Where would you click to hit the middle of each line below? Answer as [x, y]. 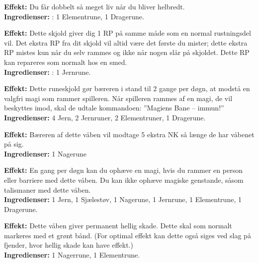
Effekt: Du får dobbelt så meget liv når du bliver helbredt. [94, 6]
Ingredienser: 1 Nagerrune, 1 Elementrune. [72, 255]
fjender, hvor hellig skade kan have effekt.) [69, 245]
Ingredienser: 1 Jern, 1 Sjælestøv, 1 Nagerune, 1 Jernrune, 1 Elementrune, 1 [123, 199]
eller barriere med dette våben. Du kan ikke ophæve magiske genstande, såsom [124, 180]
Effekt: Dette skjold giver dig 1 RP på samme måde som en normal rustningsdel [128, 33]
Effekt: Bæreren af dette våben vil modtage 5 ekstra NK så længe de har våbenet [129, 134]
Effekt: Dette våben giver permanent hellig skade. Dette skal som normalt [118, 226]
